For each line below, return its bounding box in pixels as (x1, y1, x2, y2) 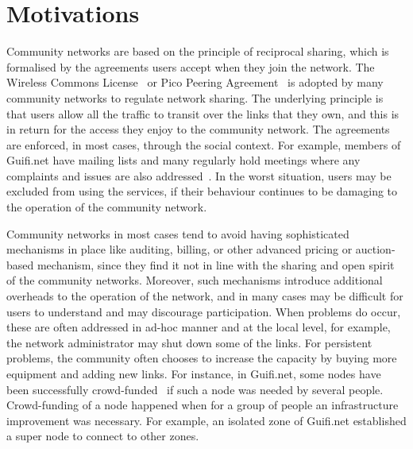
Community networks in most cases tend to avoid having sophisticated (6, 225, 349, 242)
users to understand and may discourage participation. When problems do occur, (6, 303, 401, 319)
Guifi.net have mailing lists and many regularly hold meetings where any (6, 152, 361, 168)
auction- (355, 241, 396, 257)
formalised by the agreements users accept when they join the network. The (6, 58, 375, 75)
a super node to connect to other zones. (6, 428, 199, 444)
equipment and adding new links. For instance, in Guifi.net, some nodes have (6, 366, 381, 381)
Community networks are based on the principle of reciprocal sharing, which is (6, 43, 389, 60)
